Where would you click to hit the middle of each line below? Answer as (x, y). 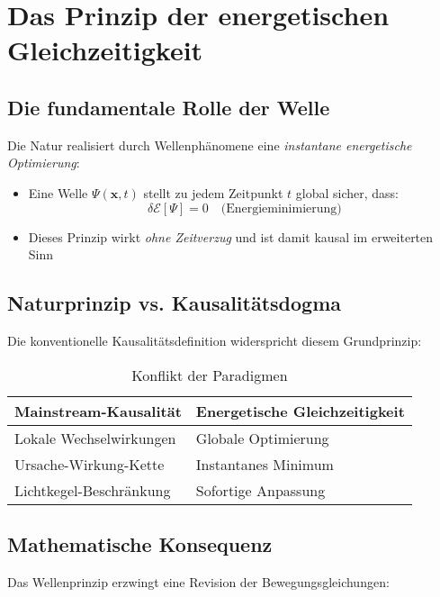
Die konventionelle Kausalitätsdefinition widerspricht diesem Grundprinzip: (215, 340)
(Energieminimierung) (281, 208)
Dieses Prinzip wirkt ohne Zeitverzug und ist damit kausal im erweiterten (231, 236)
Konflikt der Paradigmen (210, 375)
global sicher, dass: (347, 192)
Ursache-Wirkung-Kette (90, 464)
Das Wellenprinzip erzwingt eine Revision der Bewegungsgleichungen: (198, 581)
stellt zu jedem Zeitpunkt (213, 192)
